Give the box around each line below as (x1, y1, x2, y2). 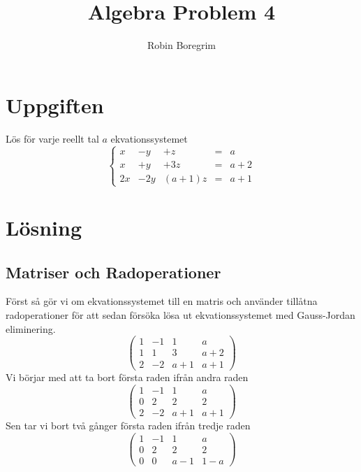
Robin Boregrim (147, 38, 216, 52)
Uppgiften (6, 90, 104, 119)
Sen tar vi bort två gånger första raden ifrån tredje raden (6, 418, 251, 433)
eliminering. (6, 321, 56, 336)
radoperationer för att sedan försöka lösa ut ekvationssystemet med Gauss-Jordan (6, 308, 355, 322)
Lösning (6, 213, 82, 242)
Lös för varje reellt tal (6, 131, 99, 145)
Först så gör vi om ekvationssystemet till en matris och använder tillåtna (6, 294, 318, 308)
